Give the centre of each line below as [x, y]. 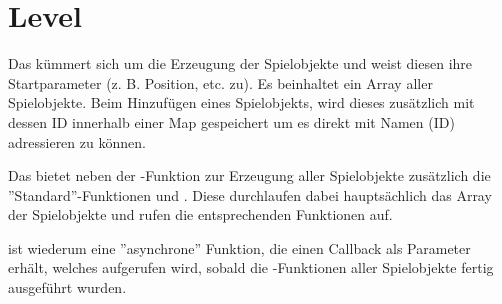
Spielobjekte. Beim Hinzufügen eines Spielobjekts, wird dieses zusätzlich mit [241, 102]
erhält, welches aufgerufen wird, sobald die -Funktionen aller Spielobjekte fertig [251, 267]
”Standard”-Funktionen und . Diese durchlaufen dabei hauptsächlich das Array [250, 194]
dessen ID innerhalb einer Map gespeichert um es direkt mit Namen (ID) [231, 121]
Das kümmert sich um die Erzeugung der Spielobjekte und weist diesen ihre [240, 63]
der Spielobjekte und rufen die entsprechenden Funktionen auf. [200, 214]
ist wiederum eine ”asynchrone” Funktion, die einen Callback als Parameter [239, 247]
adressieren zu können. [77, 141]
